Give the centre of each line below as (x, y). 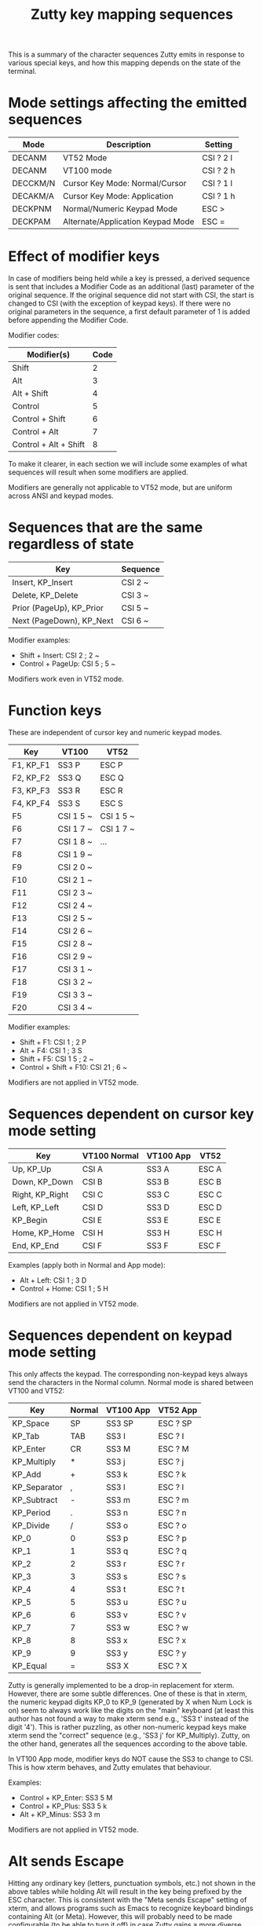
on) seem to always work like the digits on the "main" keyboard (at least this (131, 1710)
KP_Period (31, 1512)
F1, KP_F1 (31, 765)
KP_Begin (30, 1220)
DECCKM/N (34, 184)
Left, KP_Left (36, 1207)
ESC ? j (171, 1461)
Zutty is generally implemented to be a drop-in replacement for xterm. (121, 1685)
